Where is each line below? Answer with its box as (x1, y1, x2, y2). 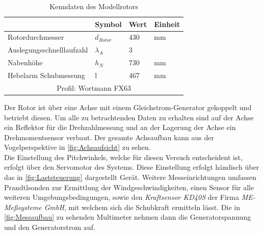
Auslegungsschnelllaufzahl (8, 44, 88, 55)
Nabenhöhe (8, 57, 43, 68)
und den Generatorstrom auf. (4, 222, 95, 232)
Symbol (95, 18, 122, 29)
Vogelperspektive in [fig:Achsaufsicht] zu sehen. (4, 142, 151, 152)
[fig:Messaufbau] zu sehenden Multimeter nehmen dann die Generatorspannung (4, 212, 251, 222)
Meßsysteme (4, 201, 42, 212)
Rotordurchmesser (8, 32, 64, 42)
